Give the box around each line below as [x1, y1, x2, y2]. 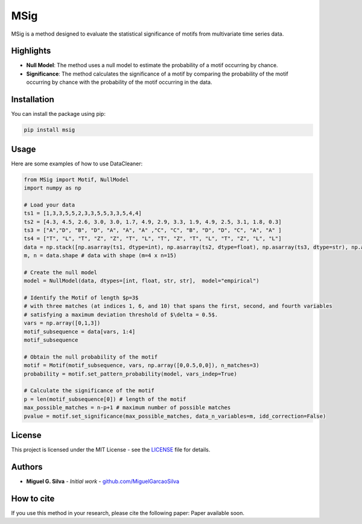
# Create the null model [24, 269, 98, 276]
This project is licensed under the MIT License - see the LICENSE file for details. [11, 446, 211, 453]
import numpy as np [24, 185, 81, 191]
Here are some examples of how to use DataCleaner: [11, 160, 143, 167]
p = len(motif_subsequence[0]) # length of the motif [24, 395, 186, 403]
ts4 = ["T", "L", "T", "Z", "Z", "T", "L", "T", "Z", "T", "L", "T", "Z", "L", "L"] [24, 235, 282, 242]
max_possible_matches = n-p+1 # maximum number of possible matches [24, 404, 231, 411]
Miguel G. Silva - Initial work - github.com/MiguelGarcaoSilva [26, 478, 180, 485]
